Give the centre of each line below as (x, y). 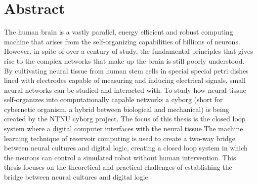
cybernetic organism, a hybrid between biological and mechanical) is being (117, 109)
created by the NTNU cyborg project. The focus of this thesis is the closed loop (125, 119)
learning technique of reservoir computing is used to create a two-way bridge (120, 138)
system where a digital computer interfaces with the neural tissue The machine (124, 129)
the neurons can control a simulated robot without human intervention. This (120, 157)
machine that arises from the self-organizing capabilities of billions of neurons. (122, 41)
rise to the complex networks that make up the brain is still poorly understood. (124, 60)
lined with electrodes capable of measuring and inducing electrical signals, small (125, 80)
